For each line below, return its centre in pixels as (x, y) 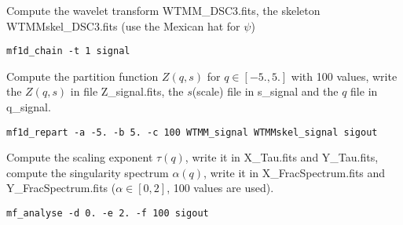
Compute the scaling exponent (80, 157)
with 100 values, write (344, 76)
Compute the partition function (82, 76)
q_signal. (29, 107)
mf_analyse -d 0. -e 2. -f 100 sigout (108, 214)
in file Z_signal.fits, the (127, 91)
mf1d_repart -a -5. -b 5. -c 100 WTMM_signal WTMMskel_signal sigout (192, 132)
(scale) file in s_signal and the (265, 91)
